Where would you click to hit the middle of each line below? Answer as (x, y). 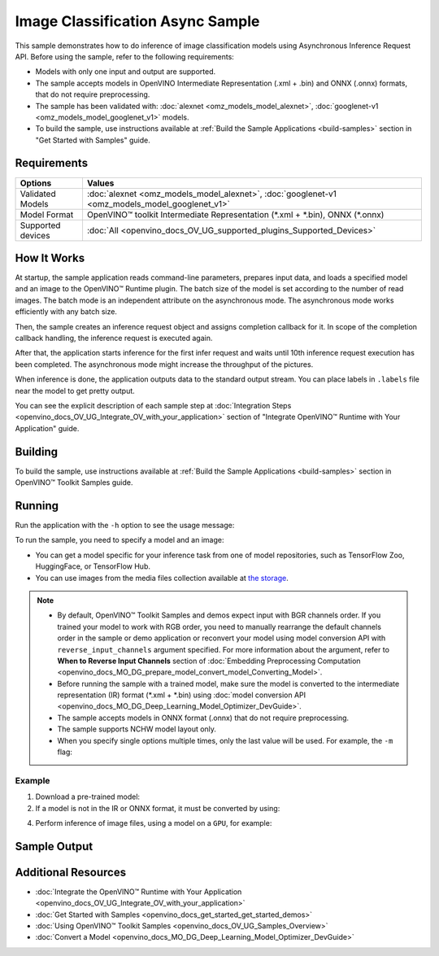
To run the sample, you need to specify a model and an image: (120, 540)
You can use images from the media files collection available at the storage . (162, 578)
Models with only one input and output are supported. (126, 72)
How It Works (50, 258)
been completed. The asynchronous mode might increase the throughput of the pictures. (164, 364)
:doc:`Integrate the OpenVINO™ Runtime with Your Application (139, 892)
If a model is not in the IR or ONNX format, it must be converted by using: (158, 808)
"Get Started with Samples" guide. (93, 140)
